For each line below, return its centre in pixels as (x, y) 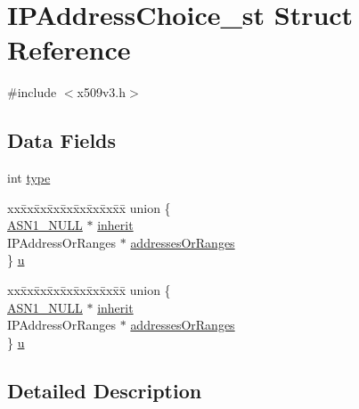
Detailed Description (105, 390)
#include (32, 92)
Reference (69, 49)
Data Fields (62, 140)
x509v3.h (102, 92)
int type (29, 178)
